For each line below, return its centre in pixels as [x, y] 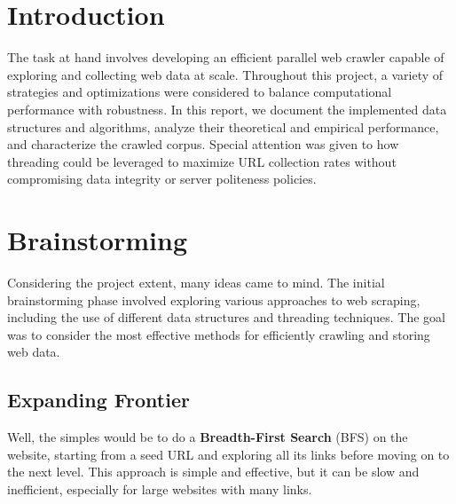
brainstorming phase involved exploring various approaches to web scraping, [214, 299]
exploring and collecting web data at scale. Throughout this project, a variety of [225, 74]
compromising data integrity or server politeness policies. [162, 179]
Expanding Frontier [98, 400]
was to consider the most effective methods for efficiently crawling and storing [219, 334]
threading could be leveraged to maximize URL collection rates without [202, 161]
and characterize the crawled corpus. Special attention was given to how [203, 144]
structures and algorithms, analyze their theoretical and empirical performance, [223, 126]
